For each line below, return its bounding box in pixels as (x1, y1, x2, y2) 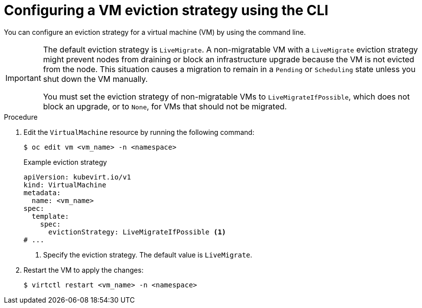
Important (5, 73, 41, 83)
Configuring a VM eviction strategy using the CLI (4, 2, 328, 19)
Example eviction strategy (24, 157, 107, 166)
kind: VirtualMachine (24, 180, 106, 189)
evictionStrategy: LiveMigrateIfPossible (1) (48, 228, 226, 236)
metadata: (24, 188, 61, 197)
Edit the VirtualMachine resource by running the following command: (24, 128, 254, 136)
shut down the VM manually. (43, 74, 148, 84)
